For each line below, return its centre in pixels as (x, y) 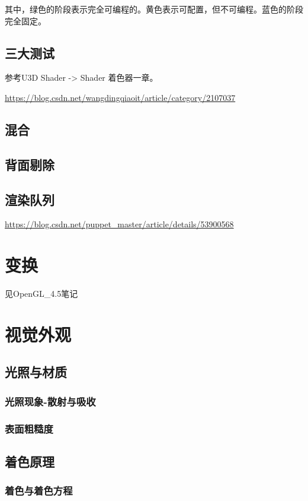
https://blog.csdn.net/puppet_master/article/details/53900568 (119, 224)
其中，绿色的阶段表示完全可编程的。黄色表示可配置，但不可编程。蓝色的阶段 (154, 9)
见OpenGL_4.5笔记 (41, 294)
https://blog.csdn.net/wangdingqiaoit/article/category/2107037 (120, 97)
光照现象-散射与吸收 (50, 401)
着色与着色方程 (39, 491)
